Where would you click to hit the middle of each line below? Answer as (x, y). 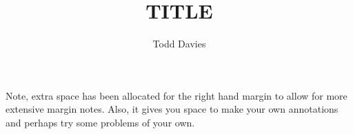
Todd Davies (179, 44)
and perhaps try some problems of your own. (100, 122)
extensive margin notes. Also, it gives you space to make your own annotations (172, 109)
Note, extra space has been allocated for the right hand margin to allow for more (176, 95)
